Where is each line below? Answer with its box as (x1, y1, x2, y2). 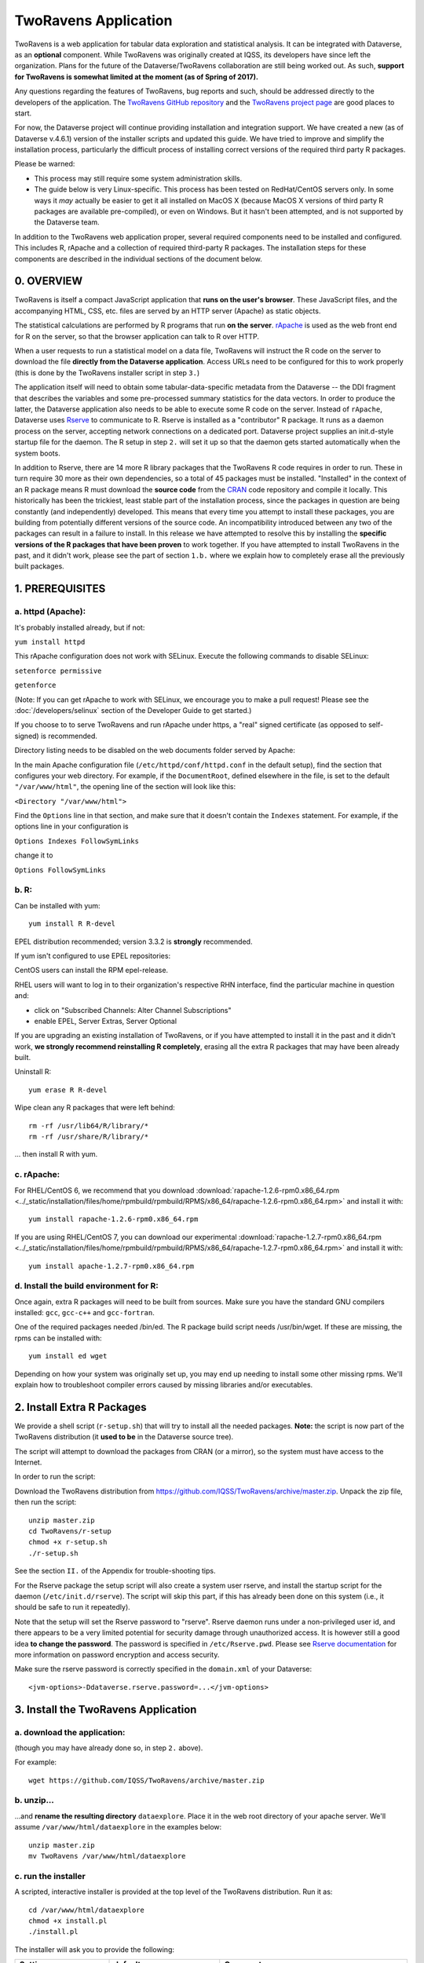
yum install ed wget (28, 1351, 108, 1361)
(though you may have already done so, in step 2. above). (14, 1743, 203, 1753)
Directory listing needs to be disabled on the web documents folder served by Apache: (14, 746, 296, 755)
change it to (14, 850, 53, 860)
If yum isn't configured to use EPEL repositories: (14, 951, 171, 960)
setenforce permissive (14, 666, 102, 675)
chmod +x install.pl (28, 1916, 108, 1925)
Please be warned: (14, 159, 75, 169)
